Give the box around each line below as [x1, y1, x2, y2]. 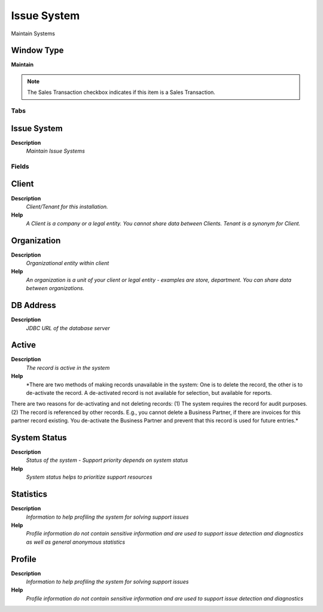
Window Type [11, 45, 64, 56]
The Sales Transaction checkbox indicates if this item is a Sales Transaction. [27, 89, 215, 96]
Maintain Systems [11, 30, 55, 37]
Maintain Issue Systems [26, 147, 85, 155]
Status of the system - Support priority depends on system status [26, 456, 188, 464]
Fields [11, 162, 29, 170]
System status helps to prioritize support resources [26, 473, 153, 481]
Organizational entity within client [26, 260, 109, 267]
